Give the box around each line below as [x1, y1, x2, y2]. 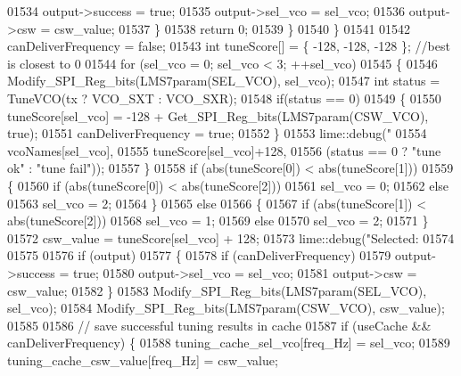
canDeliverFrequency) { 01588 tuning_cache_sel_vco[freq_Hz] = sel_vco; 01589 [7, 333, 450, 352]
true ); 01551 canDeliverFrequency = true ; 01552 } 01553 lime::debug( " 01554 [7, 124, 427, 143]
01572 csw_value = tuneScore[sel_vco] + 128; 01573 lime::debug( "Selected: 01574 [7, 228, 455, 247]
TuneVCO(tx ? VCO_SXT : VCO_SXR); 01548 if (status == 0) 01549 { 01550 [7, 88, 441, 107]
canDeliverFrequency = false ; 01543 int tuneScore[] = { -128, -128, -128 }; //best [7, 37, 450, 55]
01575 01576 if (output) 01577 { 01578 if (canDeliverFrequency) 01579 [7, 246, 391, 265]
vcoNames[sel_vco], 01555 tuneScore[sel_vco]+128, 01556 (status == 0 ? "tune [7, 141, 441, 159]
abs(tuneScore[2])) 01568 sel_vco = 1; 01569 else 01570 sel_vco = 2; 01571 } [7, 211, 429, 230]
